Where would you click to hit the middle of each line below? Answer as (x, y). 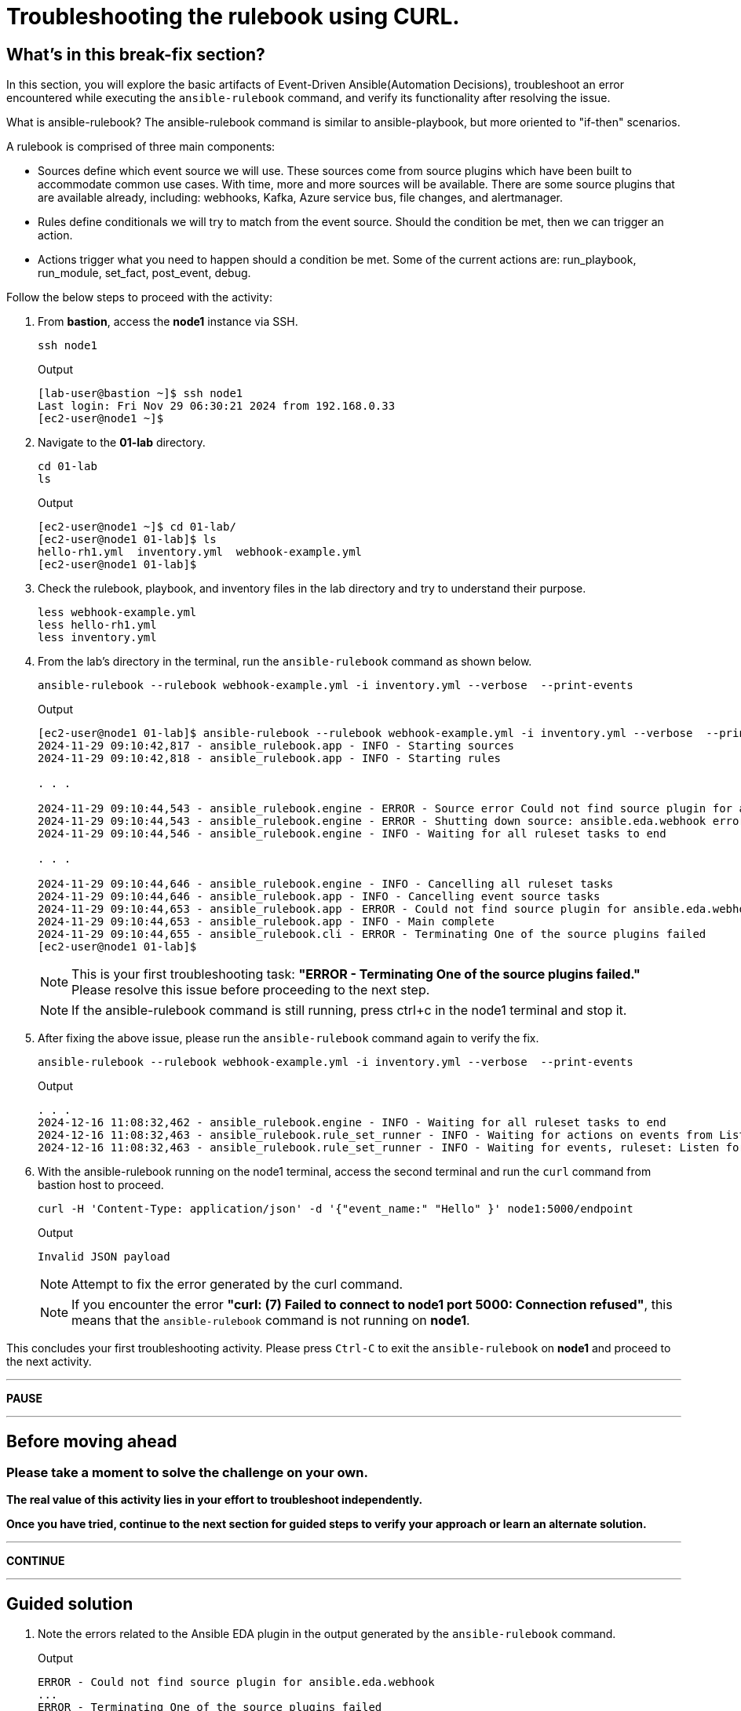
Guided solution (70, 1603)
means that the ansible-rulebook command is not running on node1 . (271, 1321)
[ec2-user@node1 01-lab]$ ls (127, 540)
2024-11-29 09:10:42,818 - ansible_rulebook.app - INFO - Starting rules (270, 759)
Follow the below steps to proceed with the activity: (139, 297)
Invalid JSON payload (104, 1257)
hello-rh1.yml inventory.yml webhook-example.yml (200, 552)
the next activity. (49, 1362)
